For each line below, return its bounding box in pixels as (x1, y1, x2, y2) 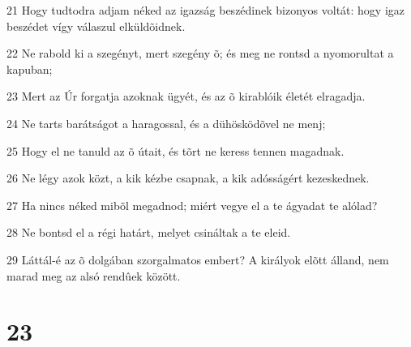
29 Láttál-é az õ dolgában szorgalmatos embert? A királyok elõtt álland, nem (6, 251, 389, 268)
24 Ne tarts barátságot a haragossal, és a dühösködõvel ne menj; (6, 114, 326, 131)
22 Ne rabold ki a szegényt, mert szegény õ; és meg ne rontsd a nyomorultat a (6, 45, 394, 62)
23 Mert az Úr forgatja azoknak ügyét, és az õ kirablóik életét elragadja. (6, 88, 366, 105)
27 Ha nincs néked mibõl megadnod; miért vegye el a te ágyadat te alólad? (6, 196, 378, 213)
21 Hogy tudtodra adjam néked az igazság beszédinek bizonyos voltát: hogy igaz (6, 2, 405, 18)
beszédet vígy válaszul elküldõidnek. (6, 17, 186, 34)
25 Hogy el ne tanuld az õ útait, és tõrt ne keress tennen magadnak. (6, 142, 345, 159)
